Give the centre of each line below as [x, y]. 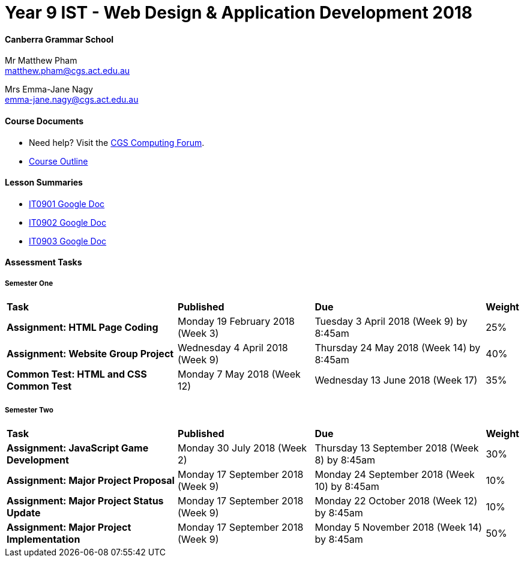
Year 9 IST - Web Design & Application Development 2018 [239, 13]
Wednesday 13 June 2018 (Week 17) [396, 380]
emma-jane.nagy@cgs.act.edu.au [72, 100]
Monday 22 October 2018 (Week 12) [396, 500]
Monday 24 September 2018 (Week [395, 474]
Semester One [29, 283]
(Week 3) [198, 334]
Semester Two [29, 410]
